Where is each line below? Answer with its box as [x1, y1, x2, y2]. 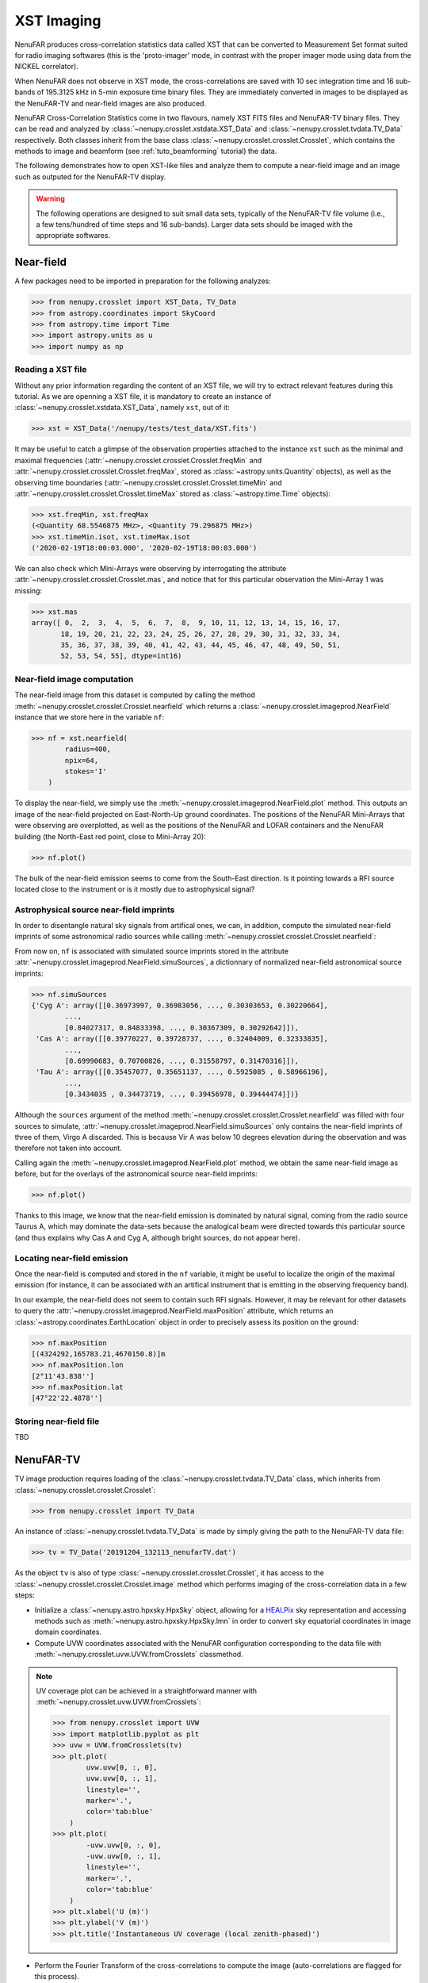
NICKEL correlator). [14, 62, 78, 71]
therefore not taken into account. [14, 1143, 122, 1153]
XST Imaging [14, 12, 101, 29]
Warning [36, 194, 65, 204]
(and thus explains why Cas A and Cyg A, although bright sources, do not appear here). [14, 1233, 300, 1242]
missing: [14, 585, 43, 595]
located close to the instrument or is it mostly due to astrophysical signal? [14, 884, 255, 894]
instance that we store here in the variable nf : [14, 712, 165, 722]
